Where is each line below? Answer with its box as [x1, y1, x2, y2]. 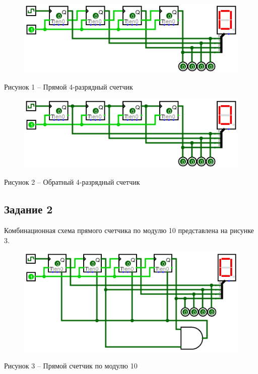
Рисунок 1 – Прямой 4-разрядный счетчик [4, 82, 133, 92]
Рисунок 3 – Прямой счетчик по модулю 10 [4, 360, 138, 370]
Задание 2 [4, 201, 53, 217]
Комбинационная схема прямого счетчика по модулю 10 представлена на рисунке [4, 225, 254, 236]
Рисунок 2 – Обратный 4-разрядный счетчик [4, 177, 140, 187]
